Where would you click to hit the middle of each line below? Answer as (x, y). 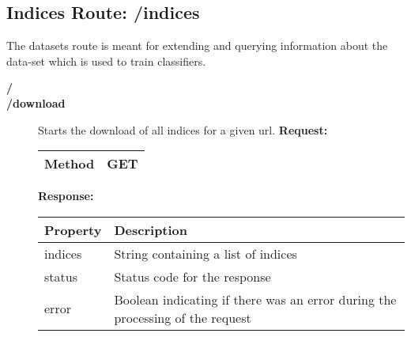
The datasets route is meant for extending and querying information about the (197, 45)
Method (70, 164)
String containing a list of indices (205, 253)
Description (151, 229)
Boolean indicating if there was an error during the (255, 299)
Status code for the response (192, 276)
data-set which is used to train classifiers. (106, 61)
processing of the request (183, 317)
